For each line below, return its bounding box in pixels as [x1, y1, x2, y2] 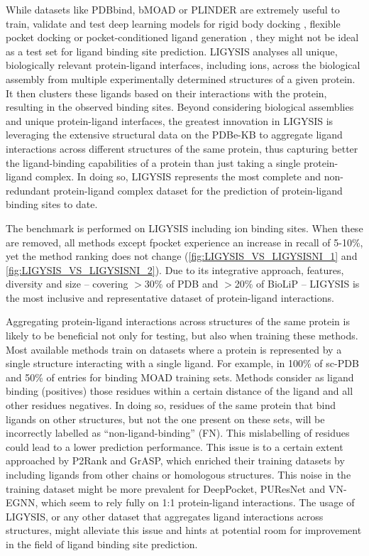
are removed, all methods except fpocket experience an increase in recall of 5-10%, [6, 234, 363, 249]
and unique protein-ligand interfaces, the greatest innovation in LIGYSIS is [6, 113, 334, 128]
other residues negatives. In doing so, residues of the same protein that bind [6, 398, 336, 413]
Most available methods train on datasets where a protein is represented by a [6, 342, 342, 356]
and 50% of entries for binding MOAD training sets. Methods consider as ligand [6, 369, 354, 384]
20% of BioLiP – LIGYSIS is [234, 276, 360, 291]
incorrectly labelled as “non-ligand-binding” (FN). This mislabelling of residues [6, 425, 350, 440]
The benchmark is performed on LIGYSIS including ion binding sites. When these [6, 220, 363, 235]
